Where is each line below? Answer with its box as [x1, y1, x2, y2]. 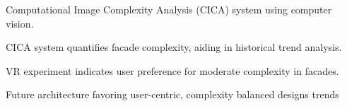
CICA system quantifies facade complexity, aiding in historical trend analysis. [6, 40, 342, 54]
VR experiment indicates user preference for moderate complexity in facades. [6, 63, 339, 78]
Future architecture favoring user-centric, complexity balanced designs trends [6, 87, 339, 102]
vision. [6, 16, 34, 30]
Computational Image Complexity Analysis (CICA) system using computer [6, 2, 332, 16]
